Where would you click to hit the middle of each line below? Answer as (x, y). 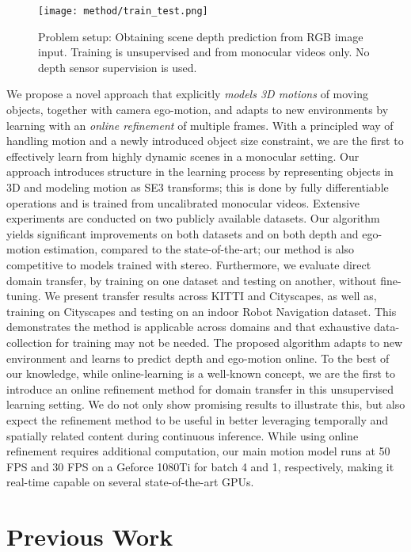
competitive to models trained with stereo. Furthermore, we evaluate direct (189, 264)
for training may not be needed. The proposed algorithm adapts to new (229, 342)
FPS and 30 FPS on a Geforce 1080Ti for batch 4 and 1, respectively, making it (200, 466)
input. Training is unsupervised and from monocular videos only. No (204, 52)
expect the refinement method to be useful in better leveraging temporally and (198, 419)
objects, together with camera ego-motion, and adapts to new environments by (198, 110)
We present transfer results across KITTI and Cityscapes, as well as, (211, 296)
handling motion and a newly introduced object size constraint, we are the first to (205, 141)
